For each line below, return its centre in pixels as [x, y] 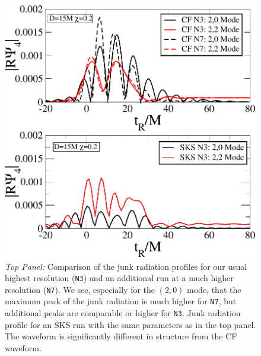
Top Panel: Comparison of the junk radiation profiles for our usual [126, 266]
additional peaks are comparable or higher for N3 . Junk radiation [123, 313]
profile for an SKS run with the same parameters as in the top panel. [130, 324]
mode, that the [214, 289]
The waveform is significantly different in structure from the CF [121, 336]
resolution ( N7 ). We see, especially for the [80, 289]
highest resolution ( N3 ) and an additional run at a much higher [119, 278]
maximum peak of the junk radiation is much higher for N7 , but [121, 301]
